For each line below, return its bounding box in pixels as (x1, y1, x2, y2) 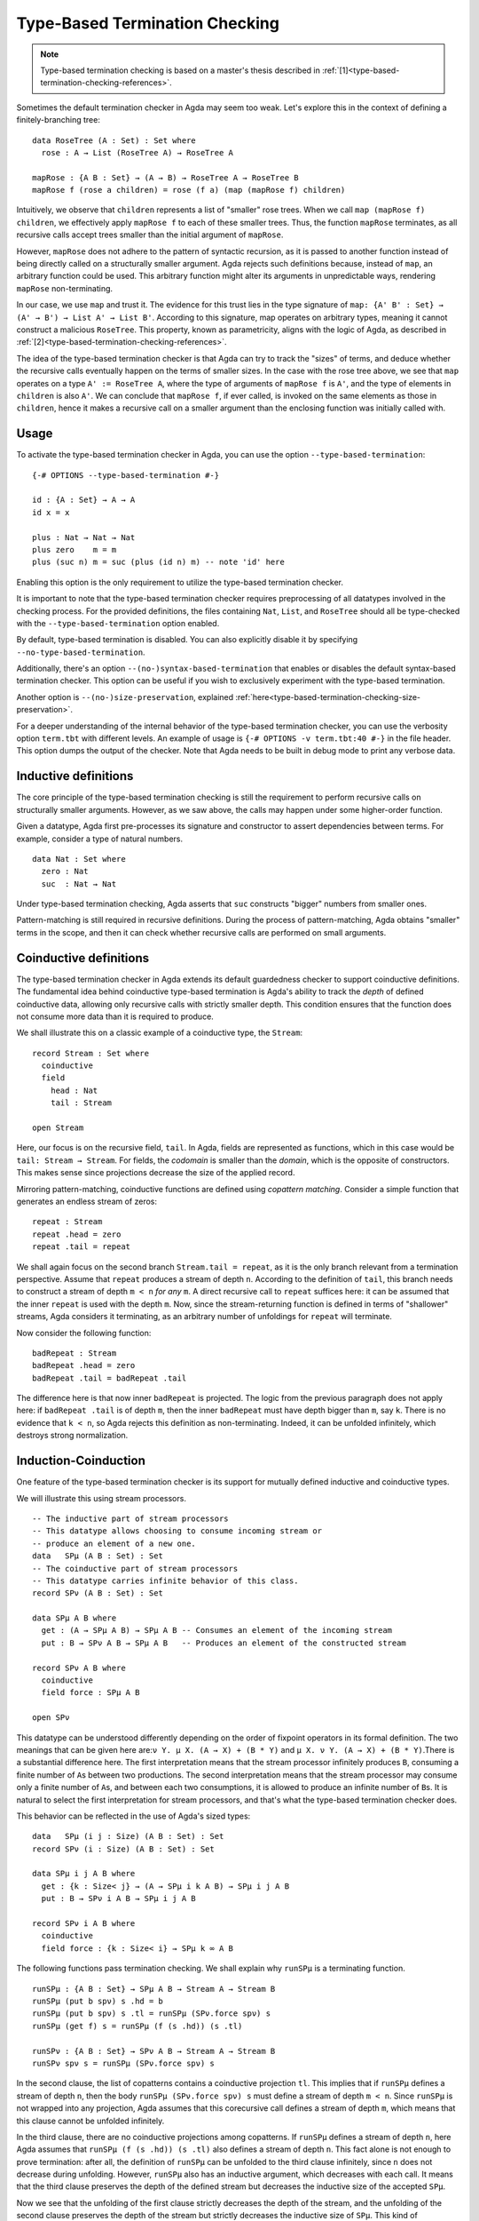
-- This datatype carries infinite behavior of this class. (32, 1575, 299, 1586)
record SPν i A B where (32, 1919, 136, 1929)
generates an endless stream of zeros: (16, 1196, 158, 1206)
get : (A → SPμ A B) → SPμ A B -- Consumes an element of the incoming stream (41, 1626, 393, 1636)
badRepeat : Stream (32, 1348, 117, 1358)
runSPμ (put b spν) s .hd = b (32, 1996, 164, 2006)
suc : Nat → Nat (41, 879, 117, 888)
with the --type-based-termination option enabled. (16, 617, 220, 628)
